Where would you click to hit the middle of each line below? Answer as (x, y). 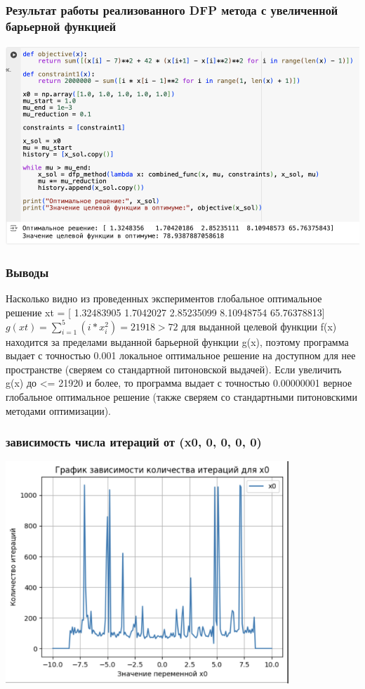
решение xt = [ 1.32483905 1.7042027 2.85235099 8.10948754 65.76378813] (165, 312)
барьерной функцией (61, 26)
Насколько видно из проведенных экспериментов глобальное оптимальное (164, 298)
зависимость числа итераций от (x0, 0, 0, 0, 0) (134, 442)
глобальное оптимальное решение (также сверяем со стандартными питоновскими (181, 397)
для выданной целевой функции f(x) (259, 326)
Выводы (27, 272)
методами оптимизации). (58, 410)
